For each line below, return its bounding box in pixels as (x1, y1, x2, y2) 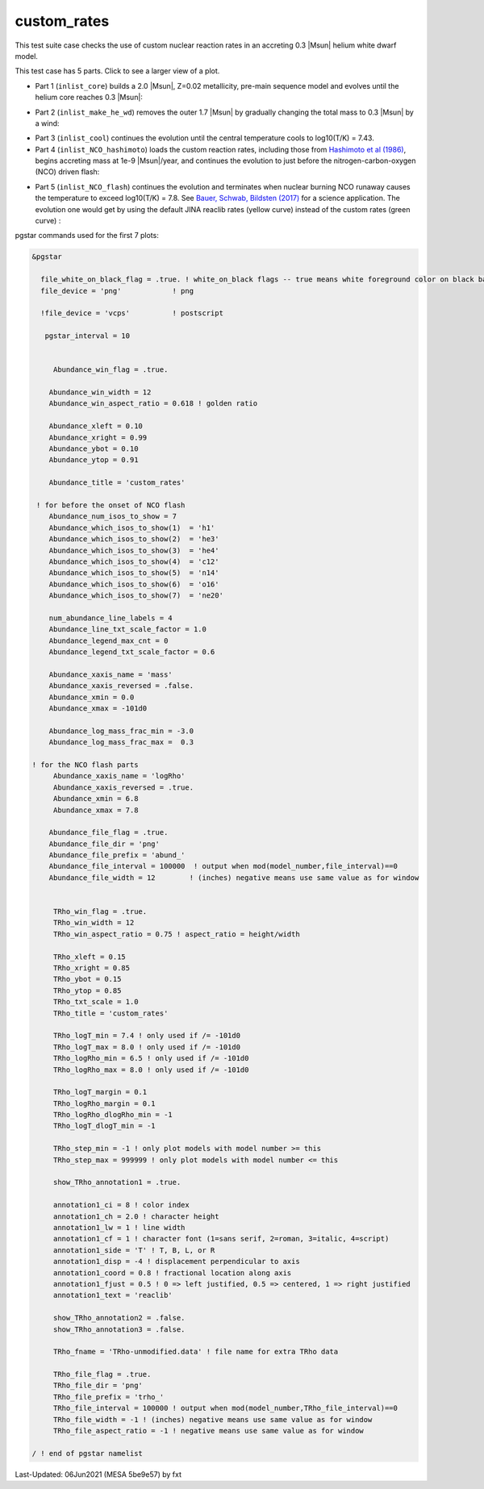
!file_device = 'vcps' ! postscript (40, 309, 223, 318)
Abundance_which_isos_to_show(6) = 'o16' (48, 579, 219, 589)
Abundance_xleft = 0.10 (48, 422, 143, 431)
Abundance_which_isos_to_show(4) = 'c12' (48, 557, 219, 566)
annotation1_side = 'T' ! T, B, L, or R (52, 1245, 215, 1254)
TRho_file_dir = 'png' (52, 1381, 143, 1391)
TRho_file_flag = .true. (52, 1370, 152, 1379)
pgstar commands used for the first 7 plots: (15, 231, 159, 240)
